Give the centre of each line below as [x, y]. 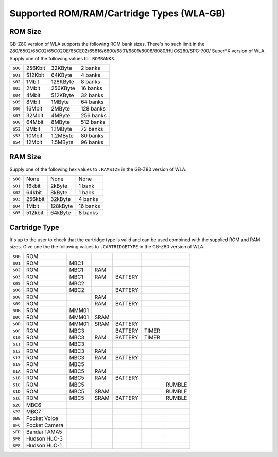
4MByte [60, 116]
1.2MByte [62, 136]
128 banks [93, 109]
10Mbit [34, 136]
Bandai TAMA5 [44, 432]
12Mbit [34, 142]
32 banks [92, 95]
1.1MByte [61, 129]
